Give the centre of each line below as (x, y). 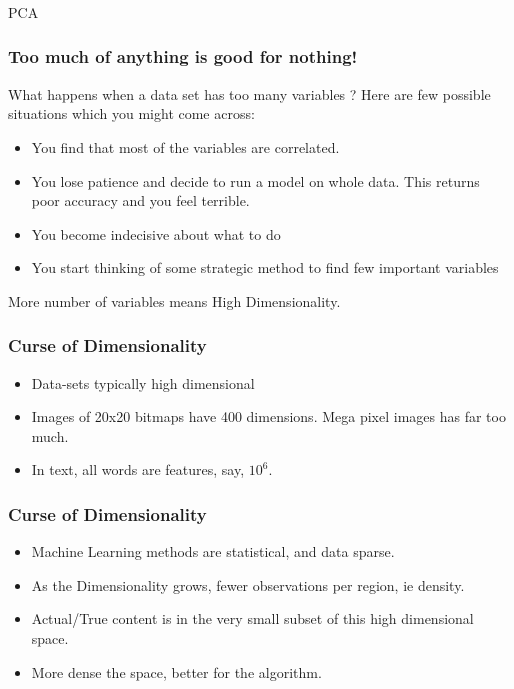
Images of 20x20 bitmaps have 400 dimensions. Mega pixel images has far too (268, 416)
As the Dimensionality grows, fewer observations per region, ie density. (248, 584)
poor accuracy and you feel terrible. (140, 200)
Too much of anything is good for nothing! (183, 56)
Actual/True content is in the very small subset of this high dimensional (252, 618)
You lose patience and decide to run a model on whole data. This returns (255, 180)
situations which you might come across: (131, 113)
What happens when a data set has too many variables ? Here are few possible (249, 93)
